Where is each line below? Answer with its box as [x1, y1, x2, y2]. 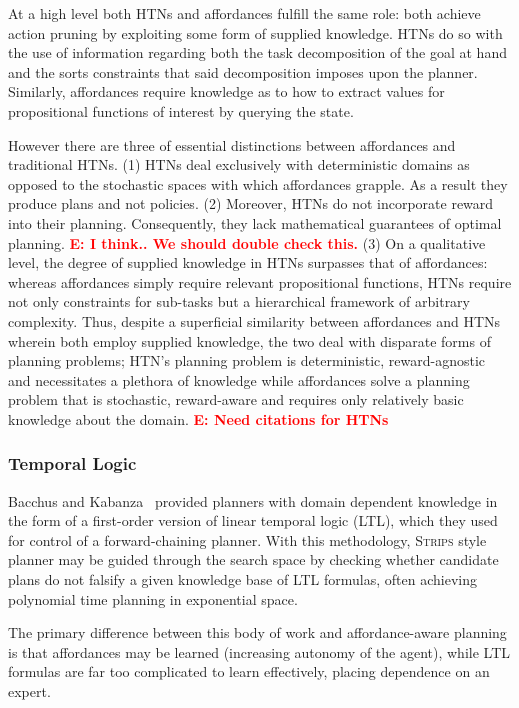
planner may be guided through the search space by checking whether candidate [8, 549, 499, 570]
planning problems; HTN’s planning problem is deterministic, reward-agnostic [8, 350, 486, 371]
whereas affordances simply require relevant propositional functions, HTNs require [8, 271, 512, 292]
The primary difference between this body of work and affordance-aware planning [8, 622, 507, 643]
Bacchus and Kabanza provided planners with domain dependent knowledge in [8, 490, 498, 511]
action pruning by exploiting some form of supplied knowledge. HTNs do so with [8, 22, 503, 43]
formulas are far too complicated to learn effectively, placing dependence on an [8, 661, 490, 682]
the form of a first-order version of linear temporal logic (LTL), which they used [8, 510, 498, 531]
